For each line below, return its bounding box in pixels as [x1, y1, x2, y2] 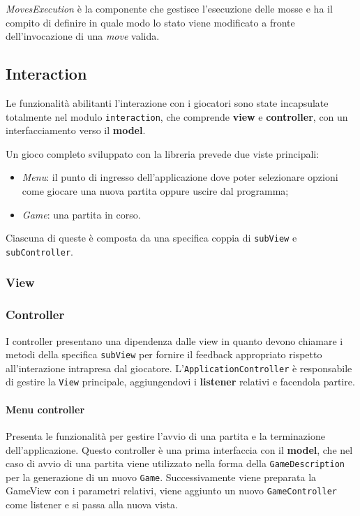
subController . [6, 244, 73, 258]
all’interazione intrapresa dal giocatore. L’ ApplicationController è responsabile [6, 360, 352, 375]
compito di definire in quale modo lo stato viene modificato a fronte [6, 15, 295, 29]
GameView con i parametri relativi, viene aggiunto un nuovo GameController [6, 483, 337, 498]
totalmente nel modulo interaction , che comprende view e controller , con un [6, 109, 348, 124]
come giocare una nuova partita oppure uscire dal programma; [22, 184, 289, 198]
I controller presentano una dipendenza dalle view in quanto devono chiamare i [6, 333, 343, 348]
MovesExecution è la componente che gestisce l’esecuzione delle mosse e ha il [6, 1, 333, 15]
